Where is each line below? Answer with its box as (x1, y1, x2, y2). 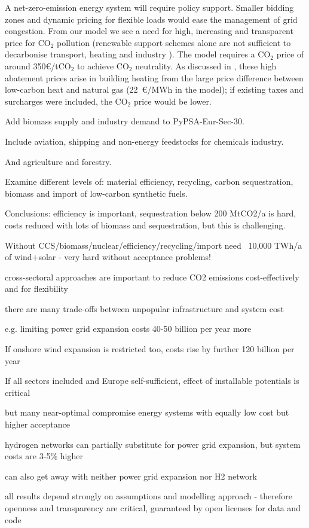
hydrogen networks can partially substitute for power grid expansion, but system (5, 438, 301, 450)
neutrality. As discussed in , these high (135, 59, 277, 72)
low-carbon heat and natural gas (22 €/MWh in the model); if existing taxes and (5, 83, 304, 96)
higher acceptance (5, 418, 70, 431)
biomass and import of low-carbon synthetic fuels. (5, 187, 188, 199)
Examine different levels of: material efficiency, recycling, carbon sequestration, (5, 175, 293, 188)
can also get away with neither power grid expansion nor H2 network (5, 469, 257, 482)
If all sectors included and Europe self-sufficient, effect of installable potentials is (5, 374, 299, 387)
